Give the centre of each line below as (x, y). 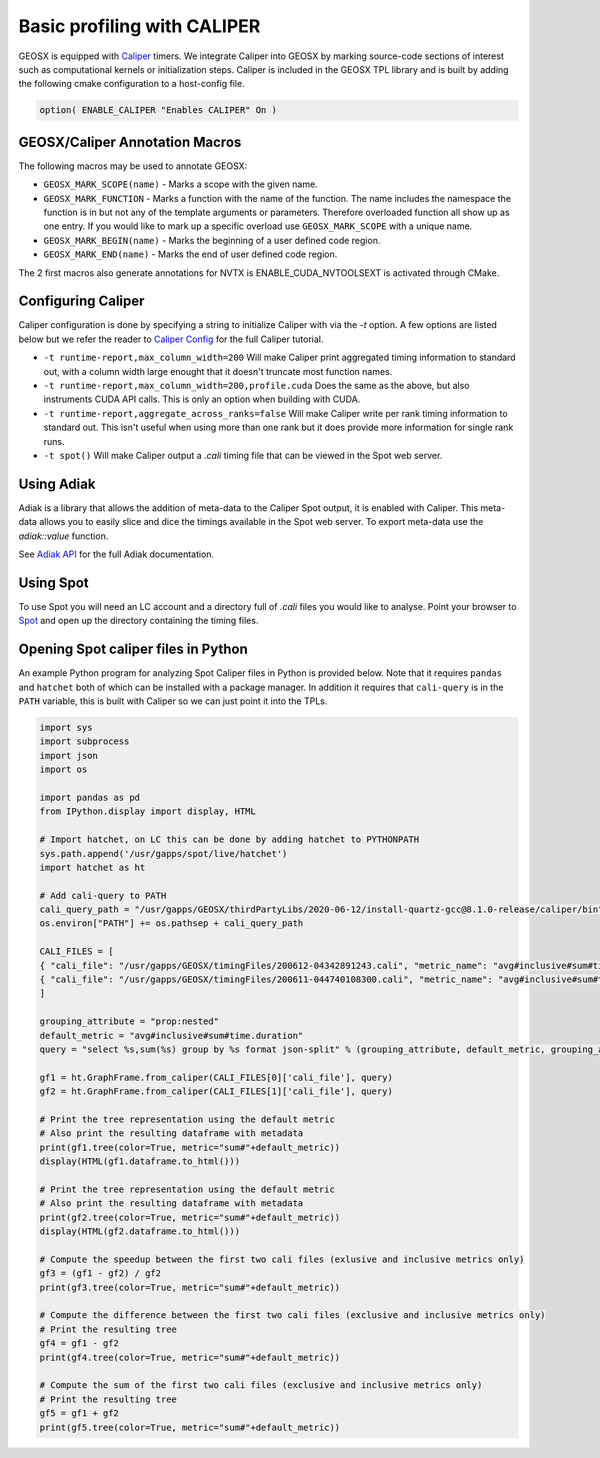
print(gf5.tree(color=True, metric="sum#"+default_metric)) (190, 1427)
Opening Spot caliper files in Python (133, 649)
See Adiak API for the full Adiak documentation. (116, 554)
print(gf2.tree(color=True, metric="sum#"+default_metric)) (190, 1217)
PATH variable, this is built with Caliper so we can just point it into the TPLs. (173, 701)
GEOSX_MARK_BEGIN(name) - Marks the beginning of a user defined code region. (212, 240)
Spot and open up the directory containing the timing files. (138, 621)
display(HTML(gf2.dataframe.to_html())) (139, 1231)
